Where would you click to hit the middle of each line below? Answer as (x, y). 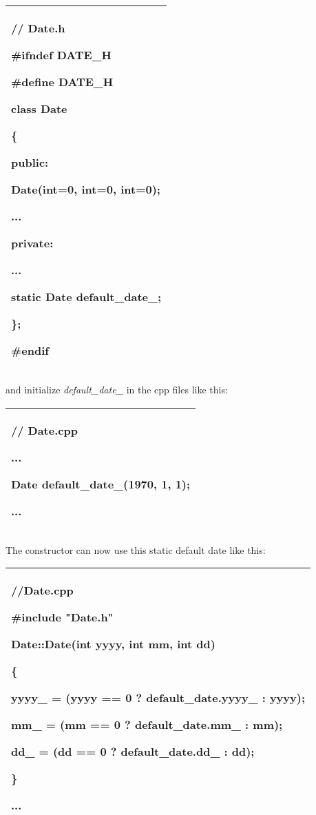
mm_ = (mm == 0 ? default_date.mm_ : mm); (147, 725)
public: (30, 162)
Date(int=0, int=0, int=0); (86, 189)
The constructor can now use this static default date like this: (136, 549)
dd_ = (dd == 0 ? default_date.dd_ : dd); (133, 752)
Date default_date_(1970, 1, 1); (101, 484)
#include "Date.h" (62, 617)
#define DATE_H (62, 82)
